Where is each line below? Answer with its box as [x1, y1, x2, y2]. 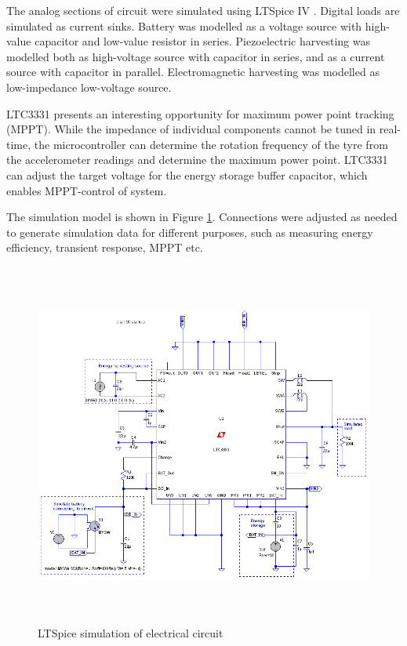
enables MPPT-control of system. [6, 182, 167, 198]
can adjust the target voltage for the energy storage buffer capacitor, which [6, 166, 368, 183]
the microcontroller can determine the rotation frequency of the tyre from [34, 136, 388, 152]
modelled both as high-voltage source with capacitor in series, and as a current [6, 48, 385, 64]
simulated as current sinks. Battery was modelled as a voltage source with [6, 17, 362, 34]
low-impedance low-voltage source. [6, 78, 172, 95]
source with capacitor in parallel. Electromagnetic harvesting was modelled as [6, 64, 380, 80]
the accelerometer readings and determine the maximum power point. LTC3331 [6, 151, 388, 168]
